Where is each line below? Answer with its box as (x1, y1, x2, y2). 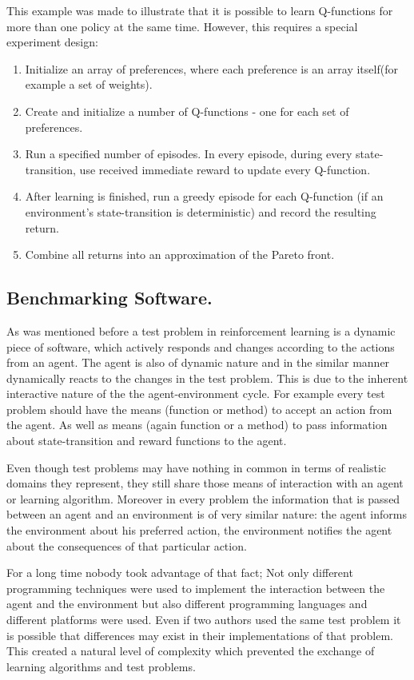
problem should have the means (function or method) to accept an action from (6, 400, 392, 417)
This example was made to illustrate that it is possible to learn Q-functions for (6, 2, 393, 18)
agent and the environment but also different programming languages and (6, 595, 368, 612)
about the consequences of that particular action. (6, 537, 247, 554)
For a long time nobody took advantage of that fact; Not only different (6, 564, 353, 581)
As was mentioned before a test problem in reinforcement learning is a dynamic (6, 322, 396, 339)
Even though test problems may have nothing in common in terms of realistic (6, 459, 387, 475)
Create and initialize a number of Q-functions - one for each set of (25, 102, 349, 119)
